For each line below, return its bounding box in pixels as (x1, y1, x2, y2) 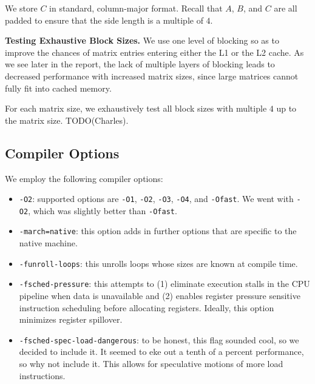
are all (274, 2, 297, 14)
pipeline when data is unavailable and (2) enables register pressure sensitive (19, 289, 300, 302)
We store (5, 2, 38, 14)
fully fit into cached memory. (5, 81, 112, 94)
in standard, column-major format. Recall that (49, 2, 223, 14)
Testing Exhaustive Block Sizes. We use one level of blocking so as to (5, 34, 279, 47)
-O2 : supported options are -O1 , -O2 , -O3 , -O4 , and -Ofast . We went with (19, 192, 294, 205)
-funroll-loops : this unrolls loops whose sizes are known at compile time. (19, 257, 298, 269)
